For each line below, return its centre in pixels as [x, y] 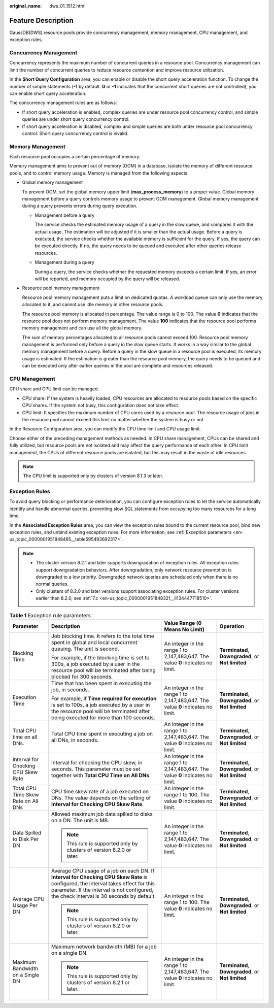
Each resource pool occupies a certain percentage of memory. [75, 157]
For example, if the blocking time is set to [100, 657]
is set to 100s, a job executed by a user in [100, 704]
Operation [232, 626]
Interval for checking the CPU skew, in [97, 762]
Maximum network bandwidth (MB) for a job [104, 947]
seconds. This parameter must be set [96, 769]
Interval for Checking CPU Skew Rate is [99, 877]
